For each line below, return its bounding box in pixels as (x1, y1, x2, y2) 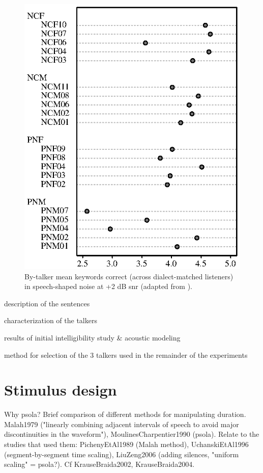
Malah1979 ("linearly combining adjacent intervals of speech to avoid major (4, 418, 239, 429)
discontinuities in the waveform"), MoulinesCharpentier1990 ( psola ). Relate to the (4, 429, 259, 439)
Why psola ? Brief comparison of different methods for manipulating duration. (4, 409, 246, 419)
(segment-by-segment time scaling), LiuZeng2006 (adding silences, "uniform (4, 449, 239, 459)
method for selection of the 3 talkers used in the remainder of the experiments (4, 349, 248, 360)
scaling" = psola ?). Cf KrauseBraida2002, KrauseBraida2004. (4, 459, 195, 469)
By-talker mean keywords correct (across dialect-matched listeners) (24, 271, 233, 281)
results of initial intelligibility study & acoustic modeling (4, 332, 181, 343)
